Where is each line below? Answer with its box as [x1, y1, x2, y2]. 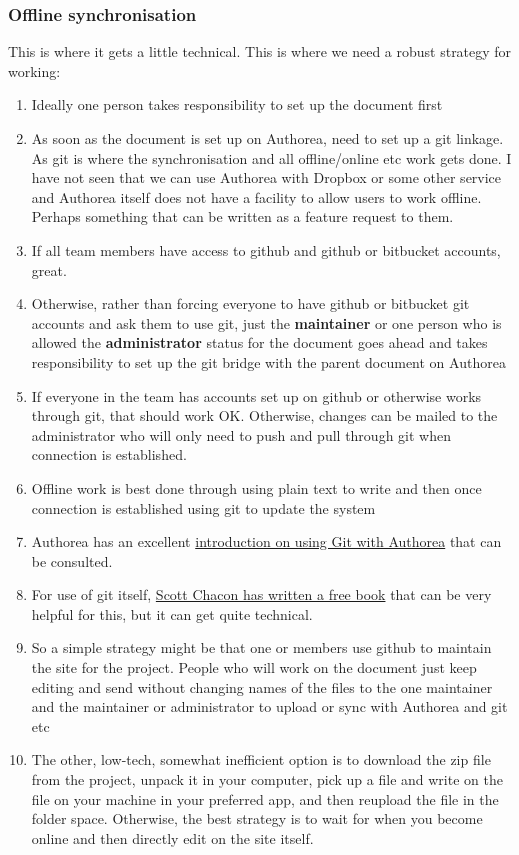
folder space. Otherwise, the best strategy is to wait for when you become [31, 808, 483, 829]
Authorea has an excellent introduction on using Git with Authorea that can [31, 531, 502, 552]
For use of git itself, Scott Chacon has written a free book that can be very [31, 584, 492, 605]
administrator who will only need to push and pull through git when [31, 424, 451, 445]
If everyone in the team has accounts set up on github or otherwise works [31, 385, 482, 406]
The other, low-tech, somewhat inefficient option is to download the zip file [31, 749, 491, 770]
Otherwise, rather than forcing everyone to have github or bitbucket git [31, 293, 470, 314]
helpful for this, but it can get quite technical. [31, 603, 313, 624]
